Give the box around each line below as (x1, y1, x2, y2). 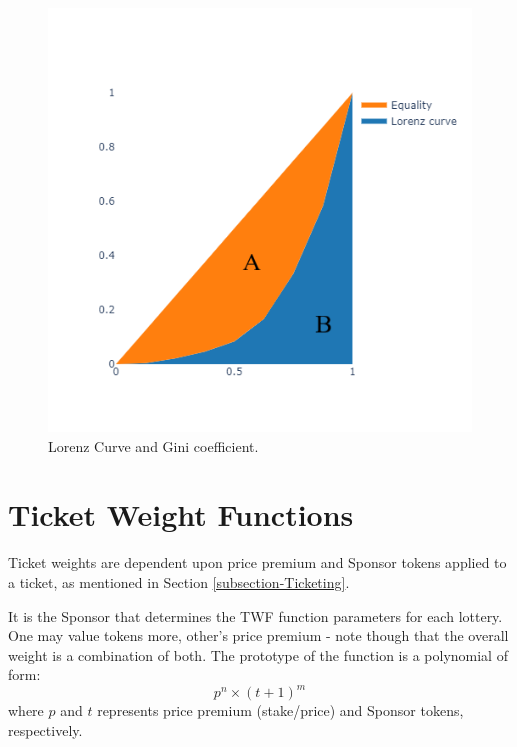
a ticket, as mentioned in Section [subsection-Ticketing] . (8, 571, 350, 592)
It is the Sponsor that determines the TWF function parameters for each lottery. (8, 605, 503, 626)
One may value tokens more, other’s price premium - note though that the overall (8, 625, 509, 646)
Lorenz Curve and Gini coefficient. (48, 435, 259, 456)
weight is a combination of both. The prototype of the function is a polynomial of (8, 644, 508, 665)
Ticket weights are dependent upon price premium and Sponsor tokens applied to (8, 552, 507, 573)
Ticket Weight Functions (8, 494, 354, 535)
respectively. (8, 719, 83, 740)
